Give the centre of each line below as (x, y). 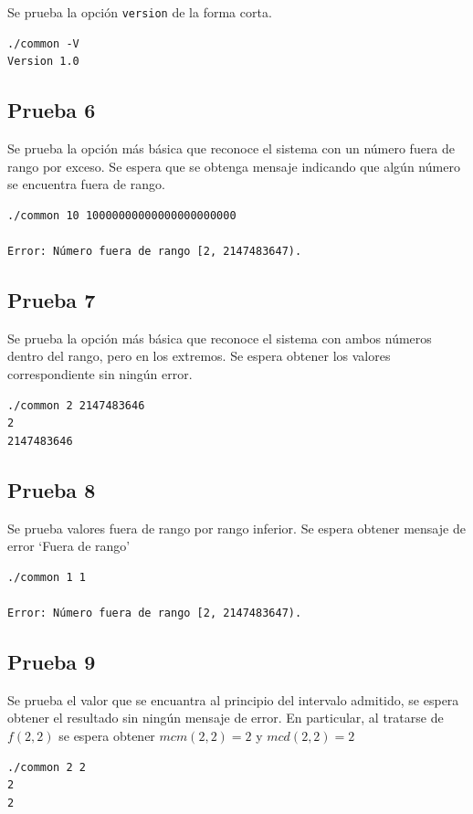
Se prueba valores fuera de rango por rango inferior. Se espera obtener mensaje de (236, 528)
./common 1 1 (47, 577)
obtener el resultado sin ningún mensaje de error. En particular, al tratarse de (226, 718)
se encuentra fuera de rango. (86, 184)
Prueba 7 (52, 300)
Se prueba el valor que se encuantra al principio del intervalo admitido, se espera (233, 699)
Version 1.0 (43, 62)
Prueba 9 (52, 661)
